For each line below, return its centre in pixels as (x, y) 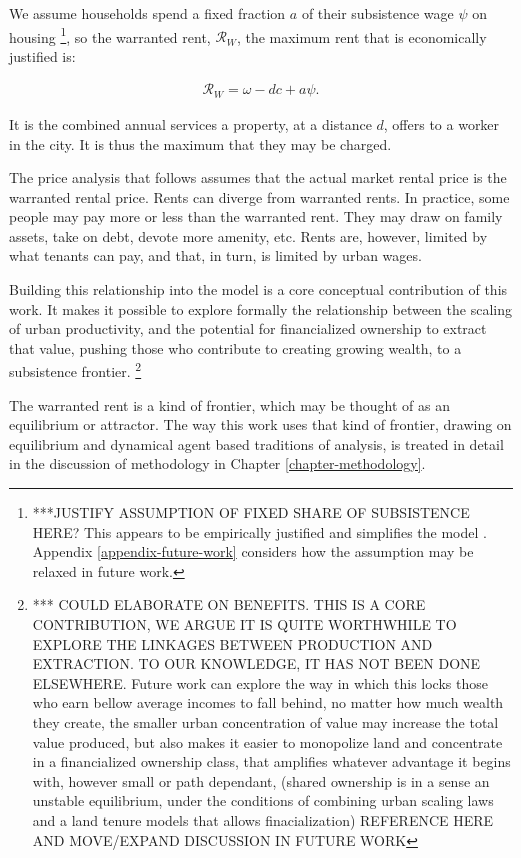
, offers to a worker (441, 123)
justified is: (42, 55)
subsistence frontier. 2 (75, 370)
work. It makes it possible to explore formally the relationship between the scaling (260, 308)
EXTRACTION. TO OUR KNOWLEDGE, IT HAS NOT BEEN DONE (256, 663)
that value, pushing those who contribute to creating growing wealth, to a (235, 347)
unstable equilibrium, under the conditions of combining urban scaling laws (263, 800)
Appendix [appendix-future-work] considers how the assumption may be (253, 551)
